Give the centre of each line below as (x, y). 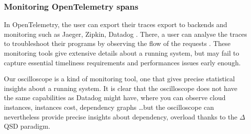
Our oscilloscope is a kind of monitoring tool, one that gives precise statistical (119, 79)
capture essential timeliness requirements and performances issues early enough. (122, 62)
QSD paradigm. (27, 126)
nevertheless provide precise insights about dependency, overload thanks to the (121, 116)
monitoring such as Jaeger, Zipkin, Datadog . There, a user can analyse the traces (125, 34)
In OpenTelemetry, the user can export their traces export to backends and (116, 24)
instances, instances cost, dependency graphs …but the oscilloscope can (109, 107)
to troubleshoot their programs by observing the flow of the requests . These (117, 43)
